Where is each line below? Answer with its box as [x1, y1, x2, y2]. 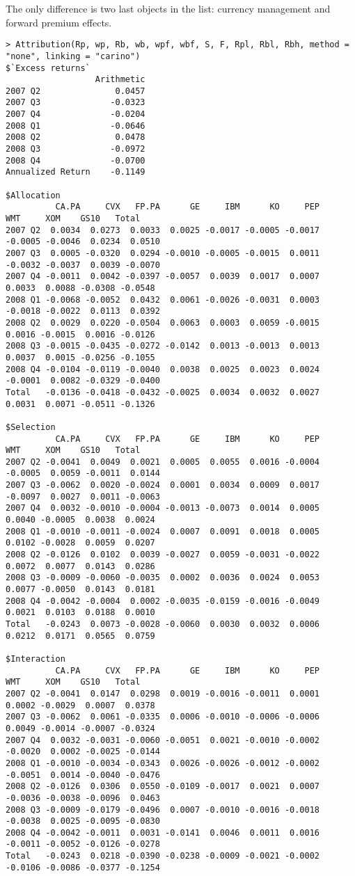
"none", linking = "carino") [6, 51, 141, 61]
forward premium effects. [6, 15, 112, 29]
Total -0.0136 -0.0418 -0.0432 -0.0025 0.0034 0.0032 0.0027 [6, 387, 320, 397]
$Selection [6, 422, 56, 432]
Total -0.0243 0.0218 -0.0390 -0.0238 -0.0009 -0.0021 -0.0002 [6, 851, 320, 861]
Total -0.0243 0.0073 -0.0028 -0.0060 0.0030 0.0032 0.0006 [6, 619, 320, 629]
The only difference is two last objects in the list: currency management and [6, 1, 331, 15]
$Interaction [6, 653, 65, 664]
